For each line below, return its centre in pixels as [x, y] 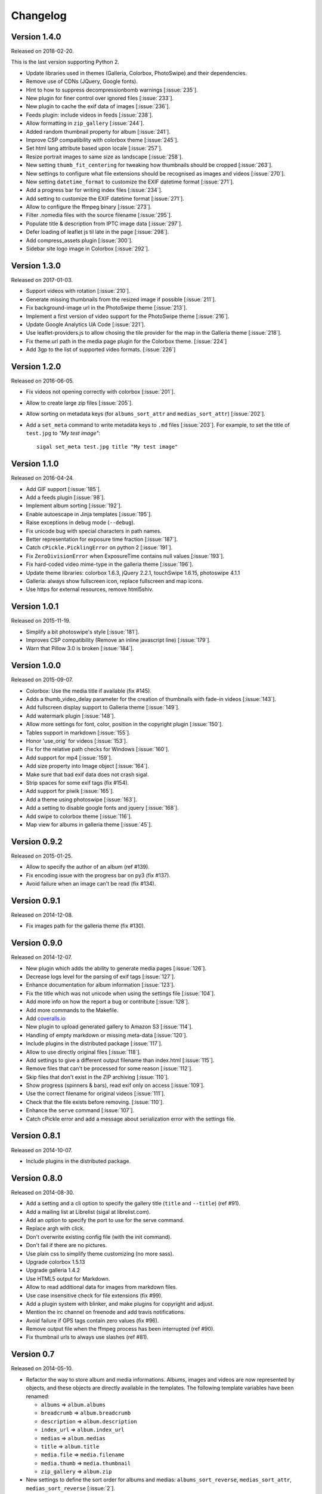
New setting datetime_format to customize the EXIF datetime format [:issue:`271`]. [130, 182]
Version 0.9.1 [36, 900]
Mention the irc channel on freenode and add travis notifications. [106, 1312]
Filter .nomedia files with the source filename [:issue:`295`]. [99, 215]
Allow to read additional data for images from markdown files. [102, 1287]
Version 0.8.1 [36, 1136]
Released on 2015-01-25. [42, 856]
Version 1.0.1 [35, 607]
